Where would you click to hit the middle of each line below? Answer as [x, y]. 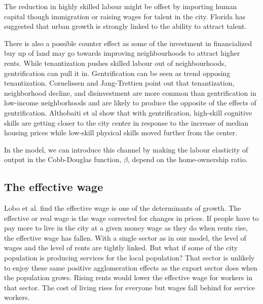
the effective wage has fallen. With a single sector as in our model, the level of [125, 237]
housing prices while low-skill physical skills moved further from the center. [121, 132]
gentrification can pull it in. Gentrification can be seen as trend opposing [117, 73]
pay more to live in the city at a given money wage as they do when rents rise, [126, 228]
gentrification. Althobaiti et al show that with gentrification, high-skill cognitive [128, 112]
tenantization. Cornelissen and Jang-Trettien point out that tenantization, [119, 83]
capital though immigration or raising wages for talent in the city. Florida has [125, 16]
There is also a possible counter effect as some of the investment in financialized [128, 43]
